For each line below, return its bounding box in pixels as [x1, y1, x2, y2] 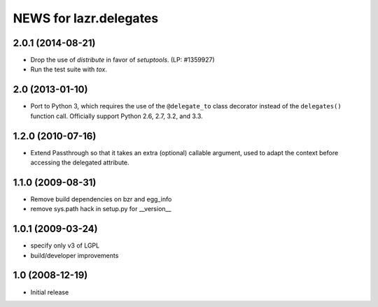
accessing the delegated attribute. [30, 158, 129, 167]
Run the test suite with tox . [30, 65, 108, 73]
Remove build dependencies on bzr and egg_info [30, 194, 172, 203]
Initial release [30, 287, 69, 297]
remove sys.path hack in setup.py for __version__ [30, 205, 171, 213]
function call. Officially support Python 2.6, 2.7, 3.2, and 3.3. [30, 112, 203, 120]
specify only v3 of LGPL [30, 241, 100, 250]
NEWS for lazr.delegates [13, 10, 159, 26]
